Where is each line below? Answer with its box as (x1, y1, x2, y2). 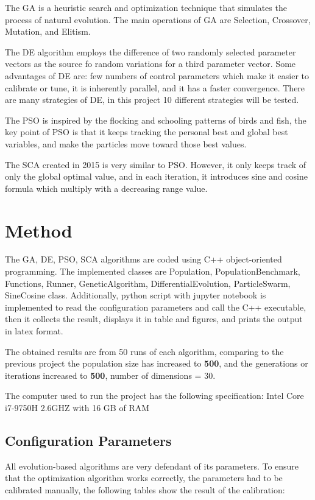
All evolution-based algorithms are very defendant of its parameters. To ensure (5, 459, 299, 472)
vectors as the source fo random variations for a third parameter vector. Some (5, 57, 296, 70)
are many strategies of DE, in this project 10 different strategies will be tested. (5, 93, 299, 106)
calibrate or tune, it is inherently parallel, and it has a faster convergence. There (5, 81, 305, 94)
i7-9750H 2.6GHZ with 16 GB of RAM (5, 401, 150, 414)
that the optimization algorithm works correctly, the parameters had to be (5, 471, 283, 484)
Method (5, 217, 73, 242)
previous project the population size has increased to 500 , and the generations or (5, 357, 308, 370)
